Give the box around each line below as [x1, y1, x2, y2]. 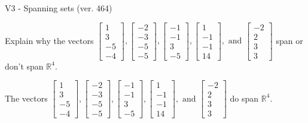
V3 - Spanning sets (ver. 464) [5, 2, 112, 14]
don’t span [5, 59, 44, 72]
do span [230, 92, 259, 104]
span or [276, 34, 303, 46]
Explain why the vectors [5, 34, 94, 46]
